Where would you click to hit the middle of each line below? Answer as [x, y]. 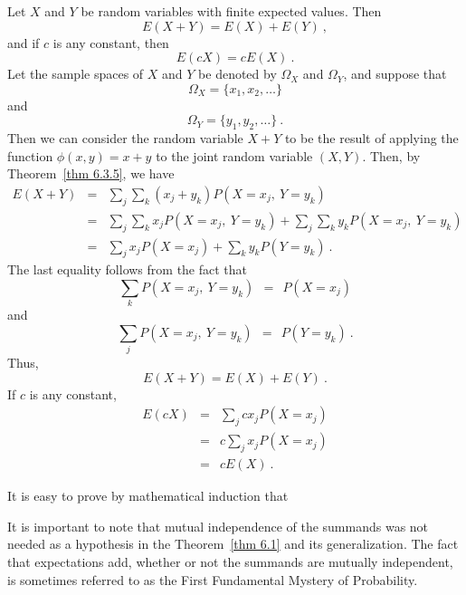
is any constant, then [111, 42]
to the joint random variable [234, 155]
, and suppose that [395, 74]
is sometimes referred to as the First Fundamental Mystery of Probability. [213, 579]
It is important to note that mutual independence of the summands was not [218, 526]
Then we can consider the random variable [125, 138]
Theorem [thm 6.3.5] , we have [91, 173]
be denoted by [238, 74]
